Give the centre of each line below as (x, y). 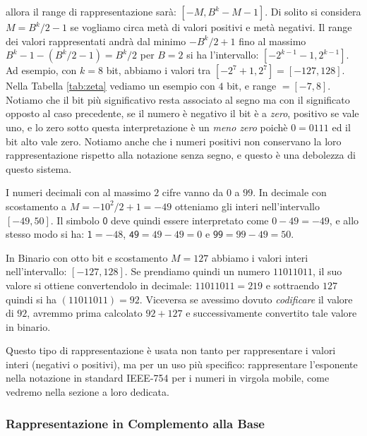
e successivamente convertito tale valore (271, 313)
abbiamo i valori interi (260, 257)
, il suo (327, 271)
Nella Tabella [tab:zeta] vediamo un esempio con (110, 86)
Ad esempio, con (41, 70)
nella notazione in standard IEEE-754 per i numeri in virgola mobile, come (168, 378)
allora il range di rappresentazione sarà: (91, 11)
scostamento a (36, 206)
